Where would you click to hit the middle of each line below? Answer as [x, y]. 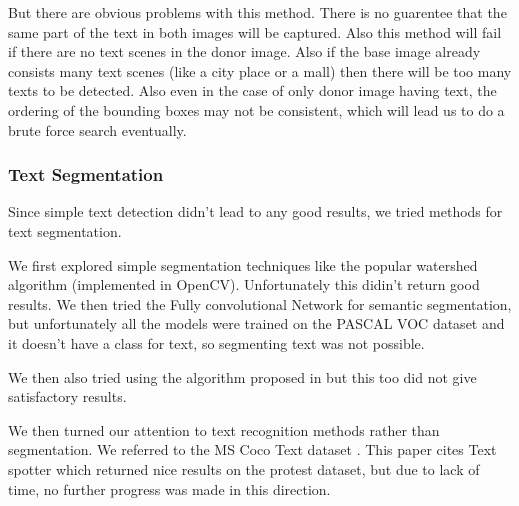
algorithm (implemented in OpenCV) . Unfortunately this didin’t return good [244, 284]
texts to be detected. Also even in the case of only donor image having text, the [252, 90]
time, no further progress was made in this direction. [169, 488]
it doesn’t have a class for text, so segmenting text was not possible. [216, 342]
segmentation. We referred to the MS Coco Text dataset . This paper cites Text [252, 449]
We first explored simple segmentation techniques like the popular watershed [243, 264]
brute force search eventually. [97, 129]
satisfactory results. [67, 396]
